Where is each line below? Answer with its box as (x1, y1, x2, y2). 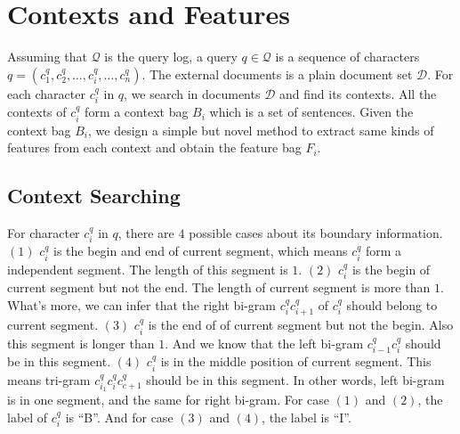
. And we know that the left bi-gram (165, 333, 364, 352)
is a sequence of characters (275, 47, 420, 66)
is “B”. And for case (65, 407, 174, 426)
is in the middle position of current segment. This (160, 352, 432, 371)
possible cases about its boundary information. (189, 223, 443, 242)
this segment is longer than (7, 333, 155, 352)
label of (7, 407, 48, 426)
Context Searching (7, 182, 181, 209)
